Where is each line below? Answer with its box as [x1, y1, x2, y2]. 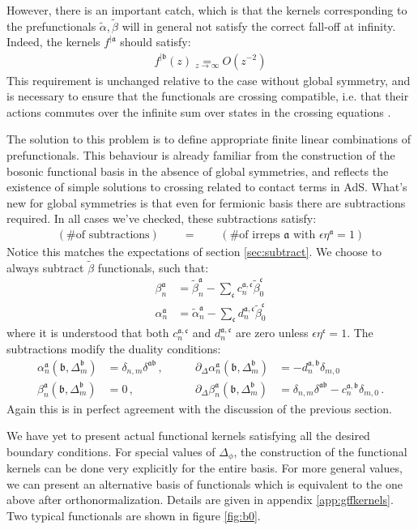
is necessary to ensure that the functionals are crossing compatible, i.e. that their [6, 88, 409, 105]
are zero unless [235, 324, 309, 341]
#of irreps [229, 229, 280, 241]
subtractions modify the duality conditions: [6, 340, 221, 357]
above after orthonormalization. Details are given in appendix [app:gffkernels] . [6, 491, 394, 508]
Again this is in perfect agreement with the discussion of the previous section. [6, 400, 392, 417]
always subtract [6, 259, 84, 276]
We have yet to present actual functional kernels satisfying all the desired [6, 427, 370, 444]
